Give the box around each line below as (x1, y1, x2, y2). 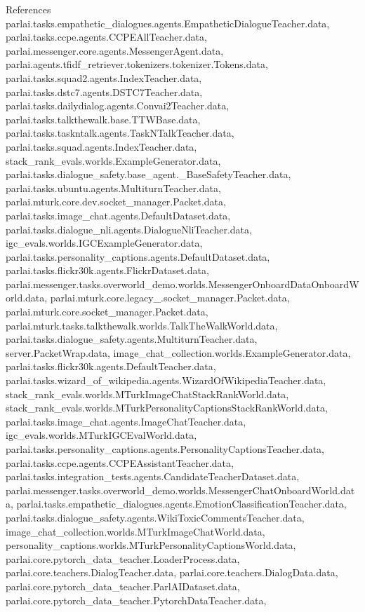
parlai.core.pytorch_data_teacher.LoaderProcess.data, (6, 551, 240, 566)
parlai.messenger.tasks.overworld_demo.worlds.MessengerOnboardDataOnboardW (6, 276, 359, 291)
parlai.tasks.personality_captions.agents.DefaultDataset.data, (6, 249, 270, 264)
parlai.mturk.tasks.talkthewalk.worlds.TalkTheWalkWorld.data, (6, 318, 278, 332)
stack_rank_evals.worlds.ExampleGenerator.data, (6, 153, 221, 168)
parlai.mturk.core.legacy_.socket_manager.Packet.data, (50, 290, 290, 305)
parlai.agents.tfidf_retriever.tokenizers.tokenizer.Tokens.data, (6, 57, 268, 72)
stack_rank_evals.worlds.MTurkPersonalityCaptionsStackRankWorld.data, (6, 400, 328, 415)
